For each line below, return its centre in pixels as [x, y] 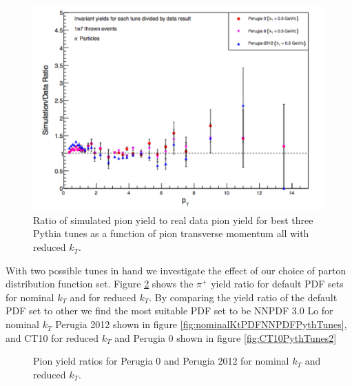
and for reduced [103, 297]
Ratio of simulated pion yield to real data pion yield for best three [173, 220]
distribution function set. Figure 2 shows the [100, 284]
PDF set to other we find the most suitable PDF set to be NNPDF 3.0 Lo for [169, 311]
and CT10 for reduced [52, 337]
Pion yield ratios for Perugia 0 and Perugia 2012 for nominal [161, 361]
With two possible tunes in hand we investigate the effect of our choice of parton [176, 270]
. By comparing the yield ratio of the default [243, 297]
